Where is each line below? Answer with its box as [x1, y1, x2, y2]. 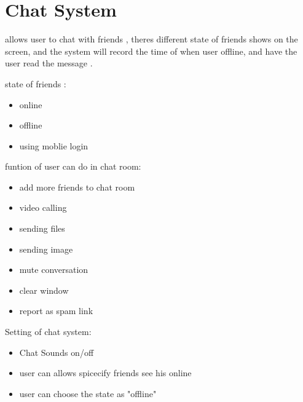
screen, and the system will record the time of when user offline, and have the [5, 44, 297, 57]
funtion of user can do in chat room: [5, 160, 141, 173]
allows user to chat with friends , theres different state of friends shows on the [5, 33, 298, 45]
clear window [19, 283, 69, 296]
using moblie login [19, 139, 89, 152]
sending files [19, 222, 65, 235]
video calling [19, 201, 67, 214]
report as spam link [19, 304, 93, 317]
